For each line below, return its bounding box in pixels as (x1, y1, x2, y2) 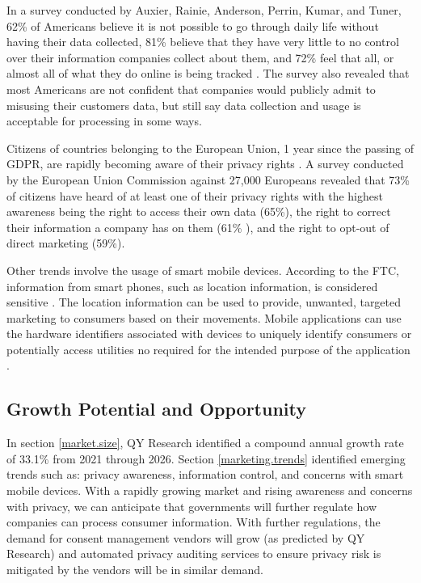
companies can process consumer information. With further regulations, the (6, 513, 381, 530)
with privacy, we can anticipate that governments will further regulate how (6, 497, 377, 514)
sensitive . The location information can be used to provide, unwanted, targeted (6, 294, 402, 311)
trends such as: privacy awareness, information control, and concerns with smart (6, 466, 404, 483)
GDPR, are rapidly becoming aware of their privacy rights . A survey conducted (6, 155, 404, 172)
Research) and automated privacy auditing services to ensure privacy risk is (6, 545, 381, 562)
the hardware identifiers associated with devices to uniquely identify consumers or (6, 325, 412, 342)
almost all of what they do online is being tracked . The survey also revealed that (6, 65, 410, 82)
